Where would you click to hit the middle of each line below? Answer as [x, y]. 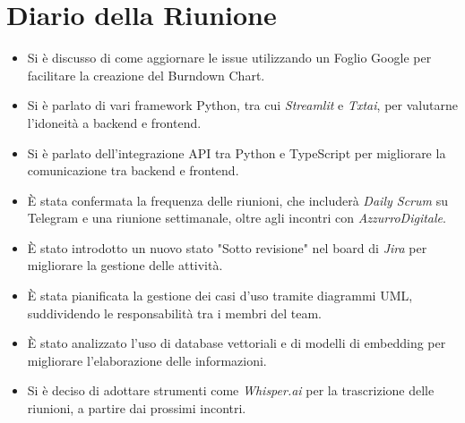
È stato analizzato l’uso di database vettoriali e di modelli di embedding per [237, 343]
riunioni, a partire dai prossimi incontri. [137, 408]
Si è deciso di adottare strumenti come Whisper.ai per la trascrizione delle [231, 390]
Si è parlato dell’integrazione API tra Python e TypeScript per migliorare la [237, 152]
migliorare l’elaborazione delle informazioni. [147, 360]
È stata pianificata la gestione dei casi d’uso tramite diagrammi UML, [220, 296]
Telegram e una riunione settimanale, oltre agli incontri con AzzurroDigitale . [237, 218]
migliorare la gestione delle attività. [125, 265]
